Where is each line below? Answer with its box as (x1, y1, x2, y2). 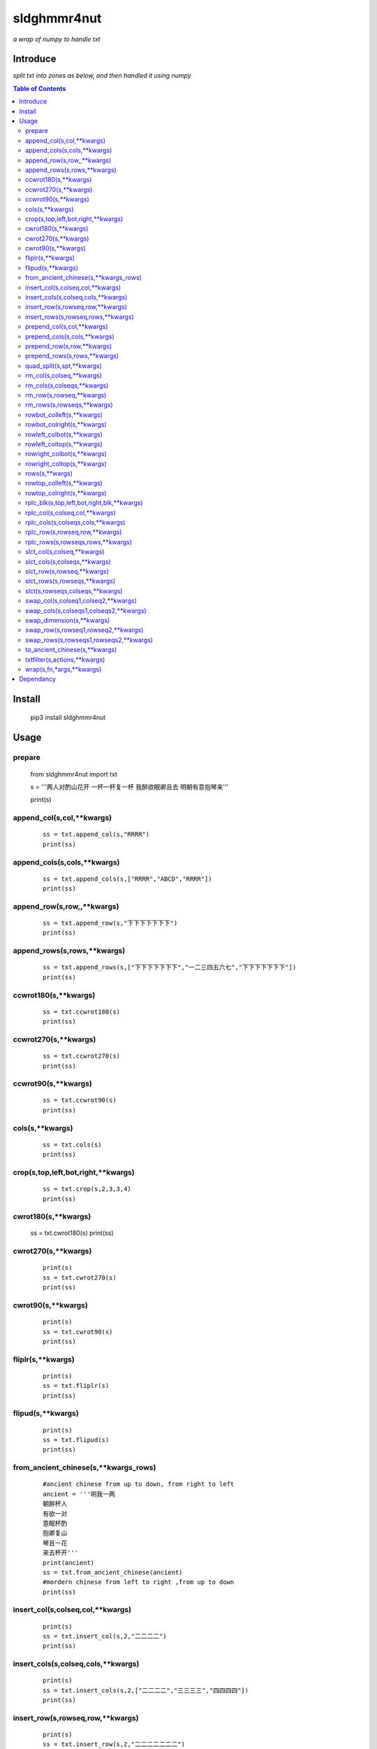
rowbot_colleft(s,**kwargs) (25, 410, 103, 419)
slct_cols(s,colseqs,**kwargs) (25, 557, 111, 566)
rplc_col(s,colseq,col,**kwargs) (25, 508, 117, 517)
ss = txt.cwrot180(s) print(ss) (30, 1228, 114, 1238)
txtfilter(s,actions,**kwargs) (25, 655, 105, 664)
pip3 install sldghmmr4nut (30, 713, 106, 721)
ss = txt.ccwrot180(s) (43, 1007, 121, 1016)
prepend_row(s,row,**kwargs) (25, 342, 112, 350)
